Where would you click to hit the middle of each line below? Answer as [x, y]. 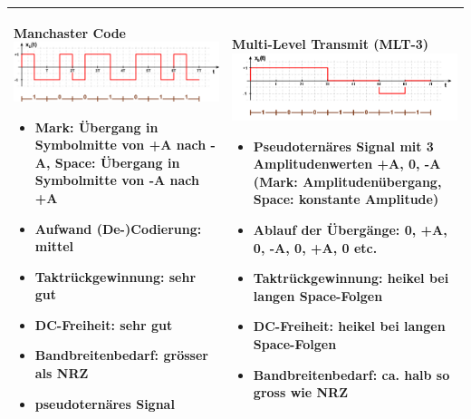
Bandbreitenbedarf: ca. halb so [351, 374]
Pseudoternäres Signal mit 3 [343, 146]
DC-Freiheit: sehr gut [104, 324]
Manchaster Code [70, 32]
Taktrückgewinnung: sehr [115, 276]
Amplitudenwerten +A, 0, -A [347, 164]
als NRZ [62, 373]
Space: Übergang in [117, 162]
